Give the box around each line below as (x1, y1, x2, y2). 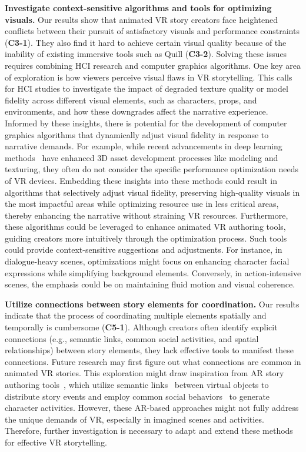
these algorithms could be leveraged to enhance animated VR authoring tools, (5, 220, 286, 233)
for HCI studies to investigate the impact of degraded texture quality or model (5, 82, 288, 95)
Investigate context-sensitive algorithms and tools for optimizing (5, 2, 272, 14)
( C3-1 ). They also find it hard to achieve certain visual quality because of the (5, 36, 287, 48)
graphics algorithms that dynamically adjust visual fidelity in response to (5, 128, 269, 140)
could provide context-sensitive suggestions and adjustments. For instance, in (5, 243, 282, 256)
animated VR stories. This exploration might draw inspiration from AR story (5, 367, 284, 379)
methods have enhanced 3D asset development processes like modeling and (5, 151, 278, 163)
